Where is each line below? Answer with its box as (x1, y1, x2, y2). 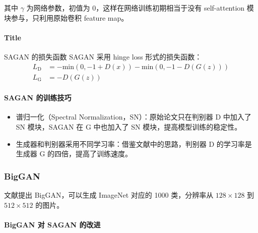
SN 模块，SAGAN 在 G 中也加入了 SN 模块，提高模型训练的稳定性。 (16, 122, 242, 132)
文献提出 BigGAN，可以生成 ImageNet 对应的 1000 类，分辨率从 (4, 190, 214, 200)
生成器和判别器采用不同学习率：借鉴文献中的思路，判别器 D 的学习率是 (16, 138, 252, 149)
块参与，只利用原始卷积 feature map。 (4, 12, 128, 23)
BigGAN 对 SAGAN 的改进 (4, 219, 101, 229)
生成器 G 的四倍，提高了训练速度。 (16, 148, 133, 159)
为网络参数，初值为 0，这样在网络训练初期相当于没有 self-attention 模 (26, 3, 254, 13)
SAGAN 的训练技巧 (4, 92, 72, 103)
